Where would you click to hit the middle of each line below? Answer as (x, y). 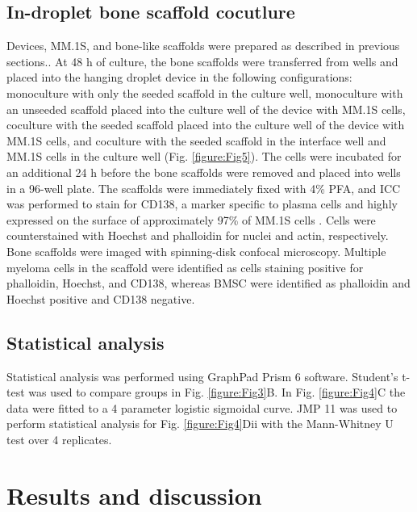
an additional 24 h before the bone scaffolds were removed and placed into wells (204, 172)
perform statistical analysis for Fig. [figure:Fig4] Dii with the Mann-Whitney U (200, 424)
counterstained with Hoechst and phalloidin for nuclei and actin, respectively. (198, 235)
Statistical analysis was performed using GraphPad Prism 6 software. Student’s (202, 376)
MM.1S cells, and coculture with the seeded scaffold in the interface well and (196, 140)
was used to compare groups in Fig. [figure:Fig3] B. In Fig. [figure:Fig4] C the (217, 392)
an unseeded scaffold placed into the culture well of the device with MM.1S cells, (206, 109)
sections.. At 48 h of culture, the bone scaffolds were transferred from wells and (202, 61)
